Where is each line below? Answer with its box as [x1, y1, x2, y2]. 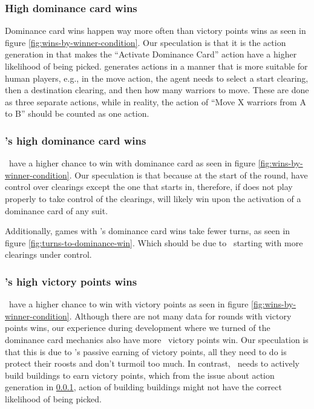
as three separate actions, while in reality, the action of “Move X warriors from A [5, 95, 306, 108]
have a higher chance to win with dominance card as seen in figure [8, 157, 256, 169]
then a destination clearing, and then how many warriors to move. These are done [5, 83, 309, 96]
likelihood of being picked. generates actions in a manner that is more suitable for [5, 60, 308, 72]
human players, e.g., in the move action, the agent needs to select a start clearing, [5, 71, 309, 84]
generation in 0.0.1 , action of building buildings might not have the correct [5, 381, 282, 393]
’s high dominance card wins [5, 133, 146, 148]
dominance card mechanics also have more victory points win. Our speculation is [5, 333, 309, 345]
